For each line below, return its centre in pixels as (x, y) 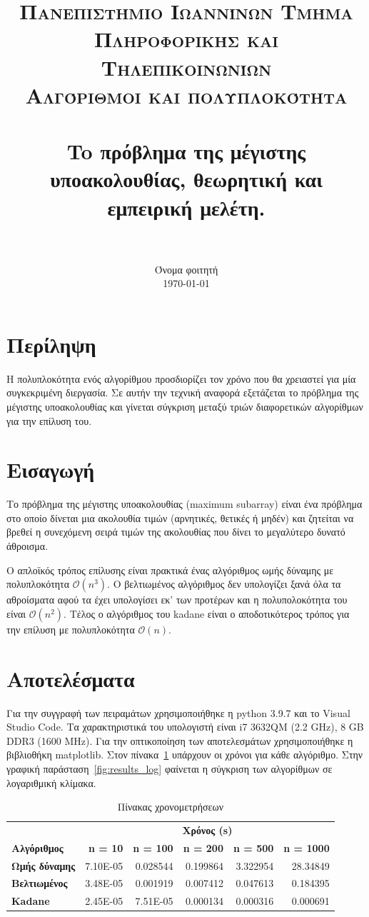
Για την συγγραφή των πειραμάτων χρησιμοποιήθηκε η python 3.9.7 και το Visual (178, 712)
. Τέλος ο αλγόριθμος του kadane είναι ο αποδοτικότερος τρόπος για (207, 613)
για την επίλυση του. (49, 420)
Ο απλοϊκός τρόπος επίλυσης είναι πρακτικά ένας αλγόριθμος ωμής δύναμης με (170, 570)
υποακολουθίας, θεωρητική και (186, 179)
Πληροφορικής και (186, 39)
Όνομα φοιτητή (186, 269)
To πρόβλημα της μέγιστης (186, 151)
